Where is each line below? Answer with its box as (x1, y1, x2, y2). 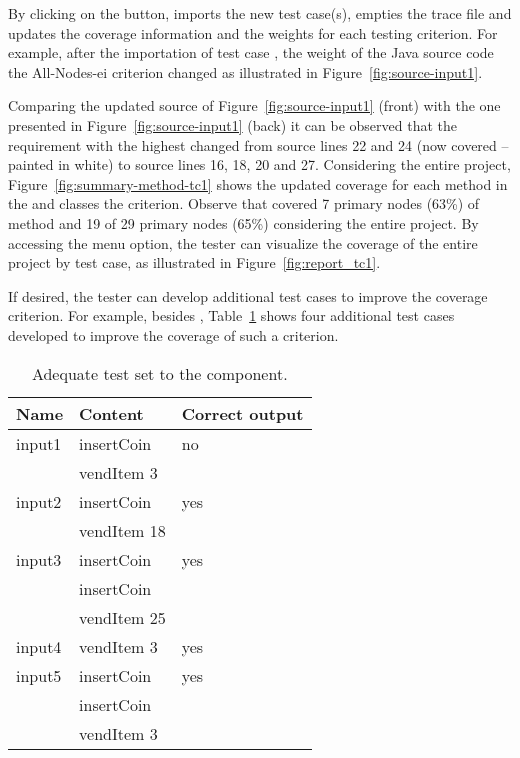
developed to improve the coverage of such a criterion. (8, 324, 339, 345)
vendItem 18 (79, 518, 166, 542)
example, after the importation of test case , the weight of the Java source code (8, 42, 494, 63)
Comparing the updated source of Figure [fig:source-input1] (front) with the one (8, 95, 501, 116)
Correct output (181, 401, 304, 425)
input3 (16, 547, 62, 571)
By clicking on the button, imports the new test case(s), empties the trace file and (8, 3, 512, 23)
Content (79, 401, 144, 425)
